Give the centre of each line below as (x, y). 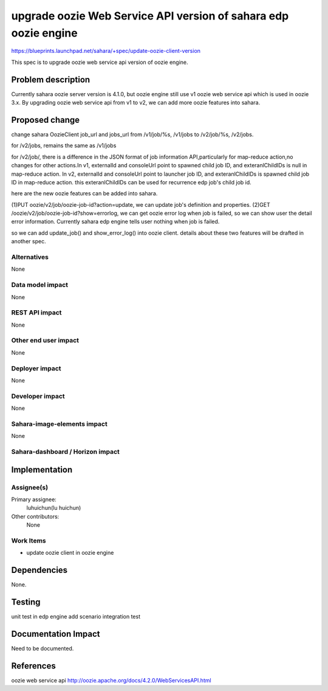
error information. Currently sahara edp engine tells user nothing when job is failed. (115, 221)
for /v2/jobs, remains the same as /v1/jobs (64, 145)
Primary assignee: (34, 499)
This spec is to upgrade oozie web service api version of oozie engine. (100, 62)
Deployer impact (36, 368)
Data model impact (40, 285)
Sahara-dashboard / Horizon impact (65, 451)
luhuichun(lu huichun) (54, 508)
